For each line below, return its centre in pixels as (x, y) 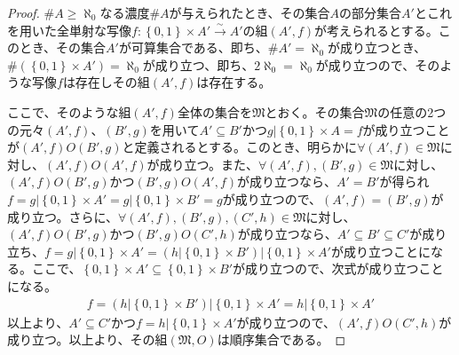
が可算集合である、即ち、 (193, 47)
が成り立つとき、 (376, 47)
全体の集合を (214, 111)
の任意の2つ (412, 111)
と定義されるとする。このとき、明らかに (240, 147)
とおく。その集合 (315, 111)
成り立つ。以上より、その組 (87, 339)
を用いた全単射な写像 (69, 30)
